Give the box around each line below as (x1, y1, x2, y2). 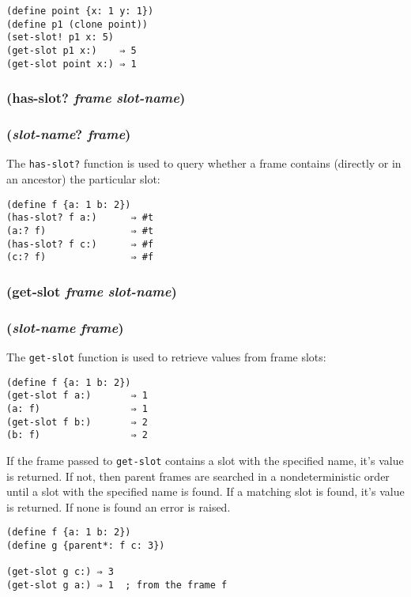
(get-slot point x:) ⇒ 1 (6, 58, 137, 70)
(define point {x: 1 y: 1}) (6, 6, 154, 17)
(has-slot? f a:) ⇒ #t (6, 212, 154, 224)
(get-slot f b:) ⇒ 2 (6, 416, 148, 428)
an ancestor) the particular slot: (6, 171, 160, 187)
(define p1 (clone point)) (6, 18, 148, 30)
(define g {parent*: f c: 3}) (6, 539, 165, 551)
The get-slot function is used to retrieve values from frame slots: (6, 348, 326, 365)
